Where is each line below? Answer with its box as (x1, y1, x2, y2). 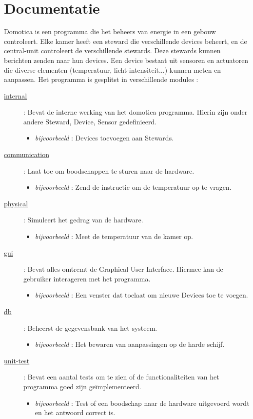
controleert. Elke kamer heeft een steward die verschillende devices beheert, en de (4, 36, 247, 46)
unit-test (4, 355, 30, 365)
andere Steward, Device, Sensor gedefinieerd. (23, 116, 157, 126)
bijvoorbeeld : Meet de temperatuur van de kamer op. (35, 231, 193, 241)
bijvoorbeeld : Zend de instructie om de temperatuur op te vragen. (35, 182, 232, 192)
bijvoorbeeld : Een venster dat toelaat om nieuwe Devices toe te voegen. (35, 290, 248, 300)
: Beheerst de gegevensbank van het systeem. (23, 322, 157, 333)
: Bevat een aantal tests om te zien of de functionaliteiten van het (23, 372, 219, 382)
